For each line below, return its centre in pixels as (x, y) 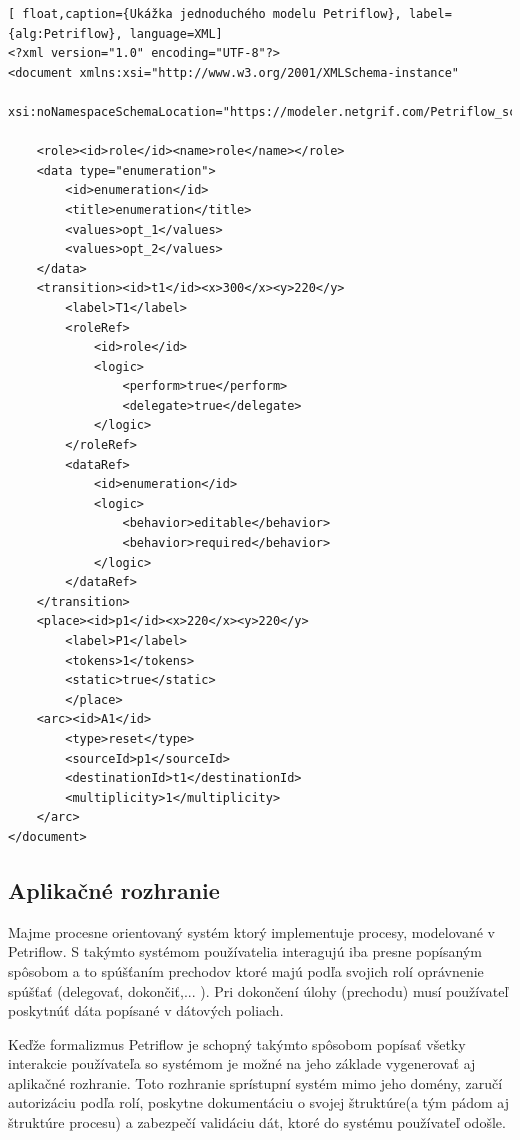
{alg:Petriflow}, (65, 33)
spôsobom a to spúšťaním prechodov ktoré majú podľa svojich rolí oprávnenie (246, 970)
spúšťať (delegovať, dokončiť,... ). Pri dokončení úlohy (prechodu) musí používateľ (258, 990)
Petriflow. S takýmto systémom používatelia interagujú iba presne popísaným (245, 951)
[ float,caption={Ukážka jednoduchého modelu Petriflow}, (205, 14)
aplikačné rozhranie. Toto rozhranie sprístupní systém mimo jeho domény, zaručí (255, 1082)
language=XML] (176, 33)
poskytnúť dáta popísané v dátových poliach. (146, 1010)
